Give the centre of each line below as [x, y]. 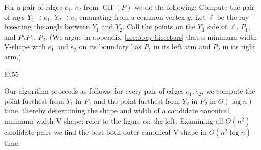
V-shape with [25, 47]
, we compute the [228, 91]
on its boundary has [110, 47]
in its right [239, 47]
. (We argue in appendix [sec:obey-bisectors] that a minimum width [151, 36]
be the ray [233, 17]
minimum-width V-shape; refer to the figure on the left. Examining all [114, 120]
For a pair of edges [33, 7]
